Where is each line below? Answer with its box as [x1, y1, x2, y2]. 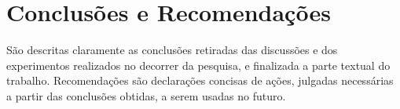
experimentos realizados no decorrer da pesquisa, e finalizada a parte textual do [6, 56, 391, 73]
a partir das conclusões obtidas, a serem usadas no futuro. [6, 87, 286, 104]
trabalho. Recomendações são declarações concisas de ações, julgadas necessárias [6, 72, 394, 89]
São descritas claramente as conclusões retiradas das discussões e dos [6, 42, 338, 58]
